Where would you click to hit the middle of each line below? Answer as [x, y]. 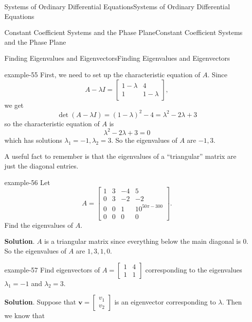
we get [14, 105]
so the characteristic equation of [52, 123]
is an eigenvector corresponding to [165, 302]
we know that [25, 315]
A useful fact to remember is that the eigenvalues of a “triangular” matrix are [120, 156]
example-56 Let [27, 182]
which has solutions [33, 140]
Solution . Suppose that [40, 302]
